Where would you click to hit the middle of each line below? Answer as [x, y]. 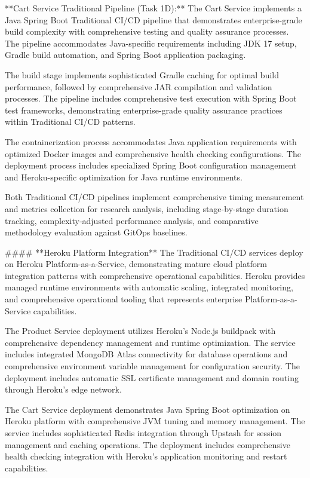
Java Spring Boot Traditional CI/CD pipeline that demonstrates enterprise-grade [154, 19]
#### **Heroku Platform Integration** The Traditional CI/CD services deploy [154, 252]
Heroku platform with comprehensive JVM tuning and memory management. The [155, 421]
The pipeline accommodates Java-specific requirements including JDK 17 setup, [151, 43]
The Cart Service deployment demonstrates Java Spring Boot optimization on [148, 409]
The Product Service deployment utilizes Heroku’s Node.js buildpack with [140, 331]
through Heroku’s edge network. [63, 389]
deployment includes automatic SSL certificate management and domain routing [152, 377]
